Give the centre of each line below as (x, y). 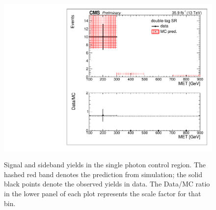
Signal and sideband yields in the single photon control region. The (105, 165)
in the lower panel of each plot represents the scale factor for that (103, 194)
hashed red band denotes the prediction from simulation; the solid (103, 174)
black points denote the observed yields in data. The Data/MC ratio (107, 184)
